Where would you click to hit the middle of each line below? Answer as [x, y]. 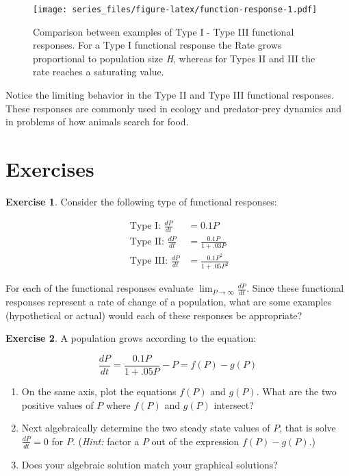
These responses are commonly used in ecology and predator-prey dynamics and [174, 108]
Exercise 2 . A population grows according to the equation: [131, 338]
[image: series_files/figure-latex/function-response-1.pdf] [175, 10]
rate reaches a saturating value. [99, 72]
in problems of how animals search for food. [97, 122]
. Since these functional [295, 288]
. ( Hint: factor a [106, 441]
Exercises [50, 168]
